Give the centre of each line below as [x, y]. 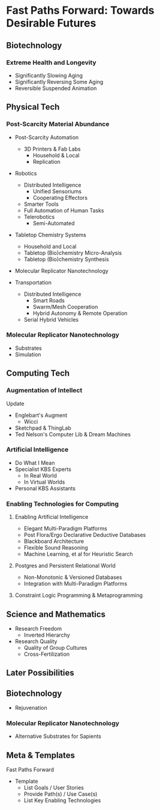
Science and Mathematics [56, 614]
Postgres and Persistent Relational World [65, 566]
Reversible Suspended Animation [56, 88]
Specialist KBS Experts [43, 469]
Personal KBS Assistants [45, 488]
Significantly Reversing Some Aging [59, 82]
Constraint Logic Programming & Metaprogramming [79, 595]
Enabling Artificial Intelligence [52, 517]
